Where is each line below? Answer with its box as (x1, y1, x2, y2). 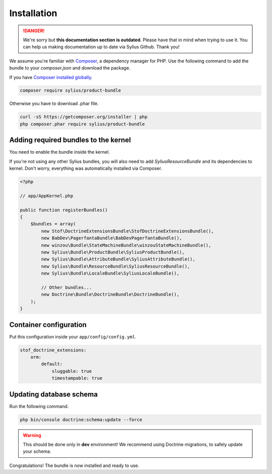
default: (41, 361, 63, 367)
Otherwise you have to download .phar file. (9, 101, 99, 107)
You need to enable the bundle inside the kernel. (9, 149, 110, 155)
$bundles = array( (30, 221, 76, 227)
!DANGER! (23, 28, 45, 34)
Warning (23, 432, 41, 438)
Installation (9, 8, 57, 19)
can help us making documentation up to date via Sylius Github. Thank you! (23, 44, 180, 50)
